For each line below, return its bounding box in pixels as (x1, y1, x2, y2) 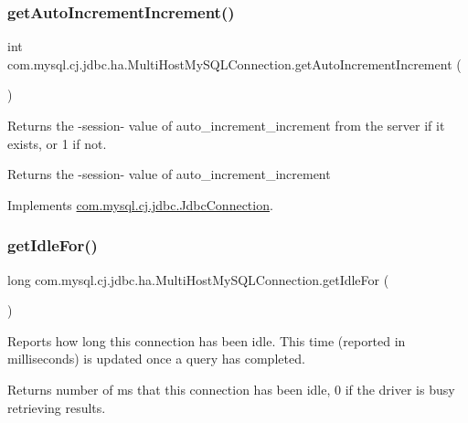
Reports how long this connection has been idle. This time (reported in (7, 331, 406, 350)
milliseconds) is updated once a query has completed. (7, 349, 305, 368)
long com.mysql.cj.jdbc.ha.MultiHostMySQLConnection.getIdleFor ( (7, 270, 389, 289)
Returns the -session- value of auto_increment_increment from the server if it (7, 116, 445, 134)
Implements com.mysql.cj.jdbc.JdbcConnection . (7, 195, 273, 214)
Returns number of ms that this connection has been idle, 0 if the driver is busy (7, 379, 455, 398)
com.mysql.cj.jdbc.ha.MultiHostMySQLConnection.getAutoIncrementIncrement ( (7, 54, 462, 73)
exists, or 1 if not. (7, 133, 107, 153)
